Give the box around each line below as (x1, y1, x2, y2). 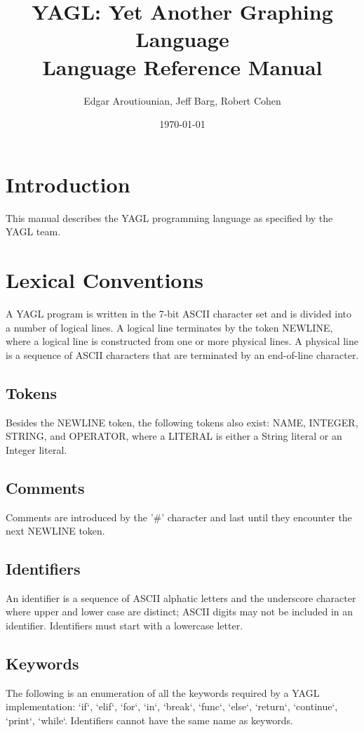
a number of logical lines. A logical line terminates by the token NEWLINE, (6, 320, 333, 334)
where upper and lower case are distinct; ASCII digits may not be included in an (6, 604, 353, 619)
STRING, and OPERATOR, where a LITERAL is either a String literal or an (6, 429, 342, 443)
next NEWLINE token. (6, 523, 105, 538)
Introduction (6, 169, 130, 198)
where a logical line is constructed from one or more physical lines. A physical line (6, 334, 358, 348)
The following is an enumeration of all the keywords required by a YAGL (6, 685, 320, 700)
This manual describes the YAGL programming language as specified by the (6, 210, 333, 225)
